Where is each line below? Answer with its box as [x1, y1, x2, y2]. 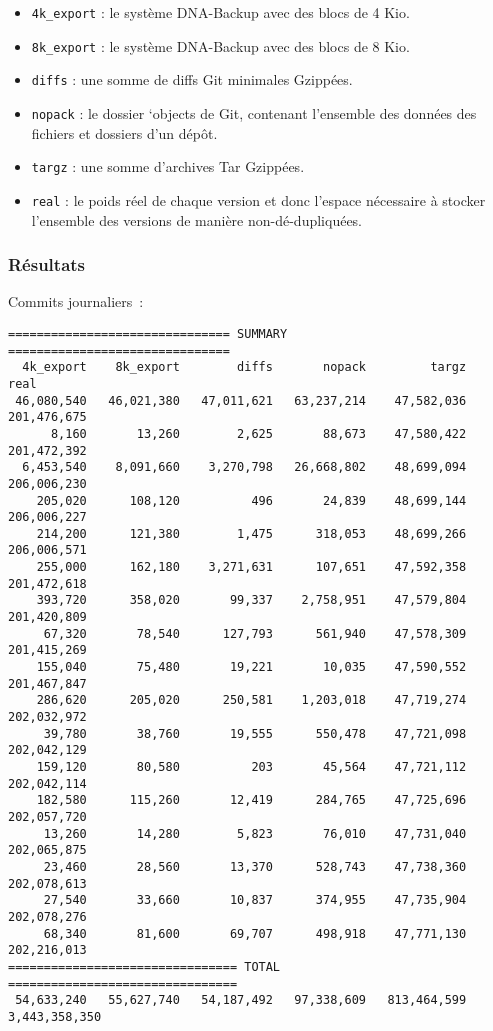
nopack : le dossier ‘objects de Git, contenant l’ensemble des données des [31, 102, 477, 123]
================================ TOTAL [8, 959, 281, 974]
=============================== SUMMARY [8, 326, 288, 341]
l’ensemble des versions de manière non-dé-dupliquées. [31, 209, 363, 230]
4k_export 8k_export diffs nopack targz [22, 360, 467, 375]
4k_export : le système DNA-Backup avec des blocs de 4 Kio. [31, 2, 410, 22]
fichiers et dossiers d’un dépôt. [31, 122, 218, 143]
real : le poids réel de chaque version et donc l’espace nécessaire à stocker [31, 189, 486, 210]
